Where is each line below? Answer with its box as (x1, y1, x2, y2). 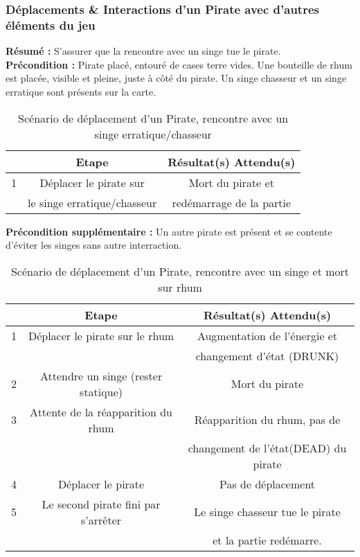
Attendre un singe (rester (39, 367, 163, 384)
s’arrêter (81, 511, 122, 528)
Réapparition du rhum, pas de (194, 412, 341, 428)
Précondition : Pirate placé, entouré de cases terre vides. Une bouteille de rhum (6, 57, 352, 71)
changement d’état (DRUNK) (195, 347, 339, 364)
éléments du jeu (6, 16, 96, 33)
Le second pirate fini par (42, 495, 161, 512)
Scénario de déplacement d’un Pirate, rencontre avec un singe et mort (10, 263, 350, 279)
